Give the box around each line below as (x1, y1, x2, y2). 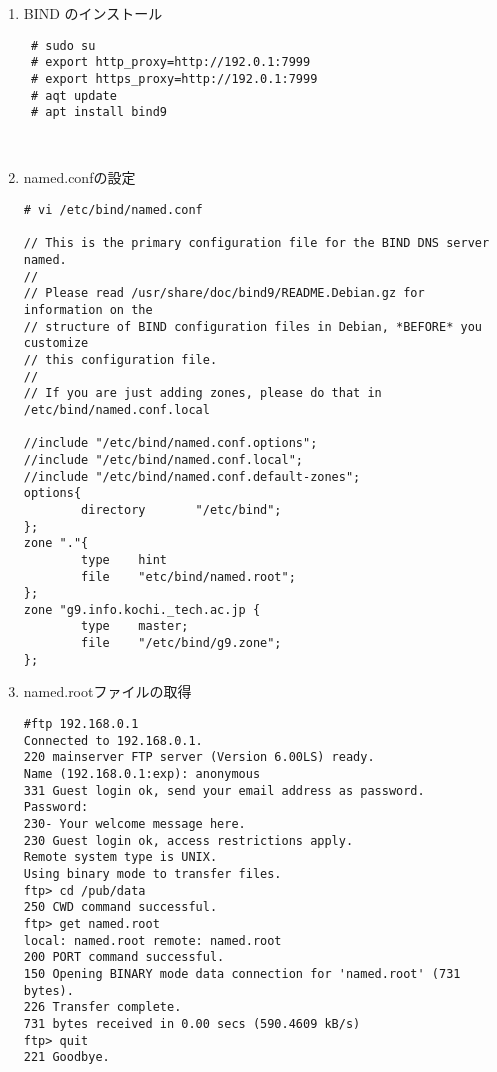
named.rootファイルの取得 (23, 681, 192, 702)
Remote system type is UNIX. (23, 850, 218, 865)
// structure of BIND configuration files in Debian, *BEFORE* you (23, 319, 482, 334)
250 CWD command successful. (23, 900, 218, 915)
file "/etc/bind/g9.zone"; (81, 636, 282, 651)
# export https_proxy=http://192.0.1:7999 (30, 71, 318, 86)
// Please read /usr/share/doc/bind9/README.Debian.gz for (23, 286, 425, 301)
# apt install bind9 (30, 105, 167, 120)
